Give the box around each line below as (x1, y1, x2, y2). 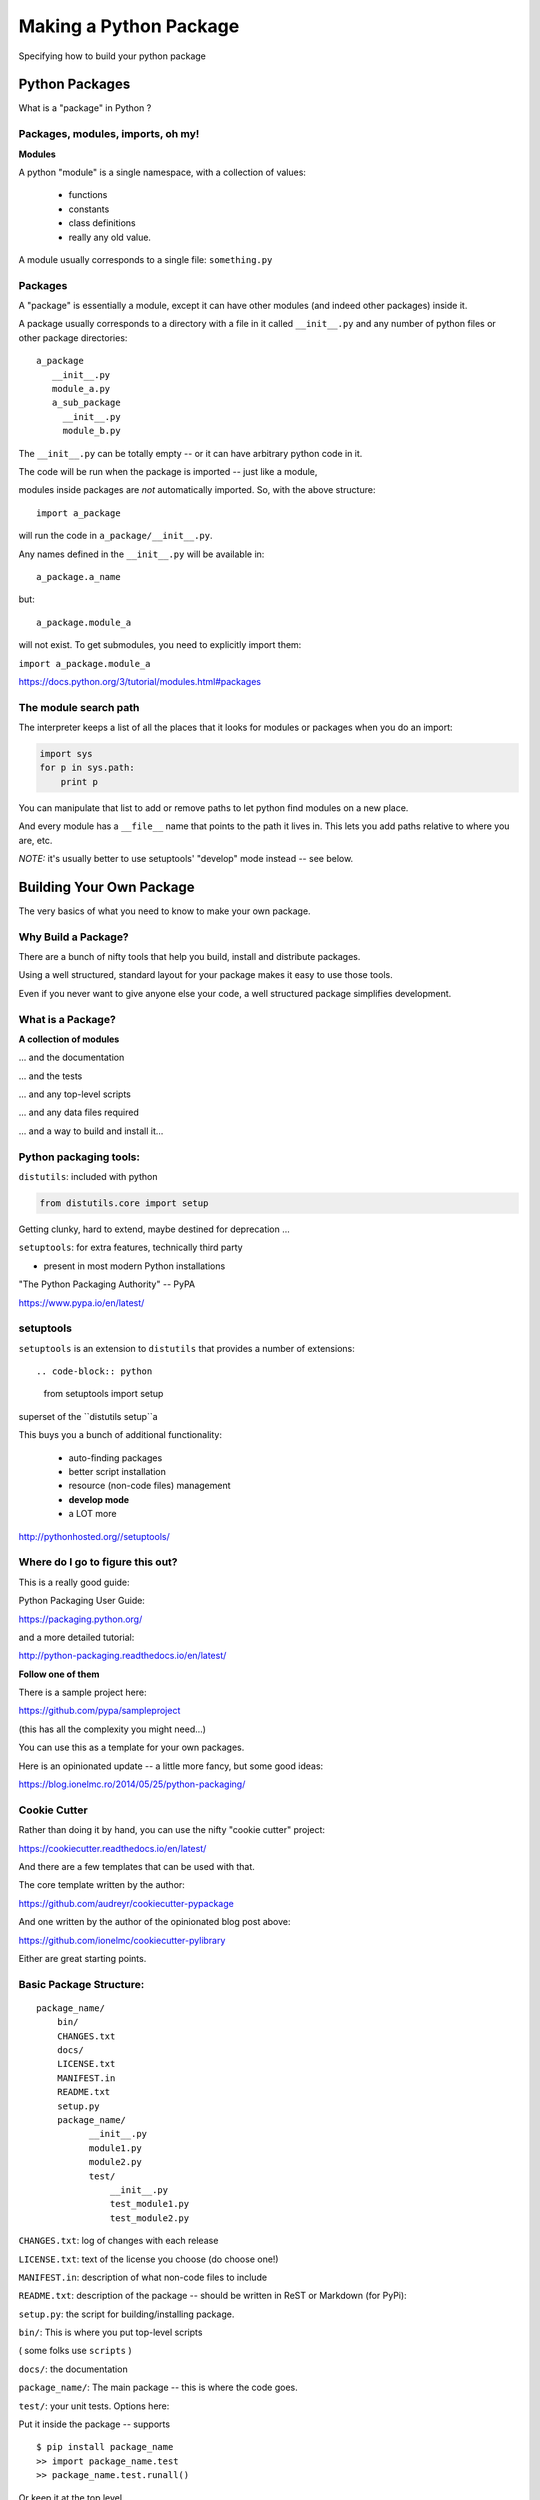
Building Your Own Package (18, 878, 195, 895)
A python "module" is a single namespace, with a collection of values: (18, 166, 307, 178)
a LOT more (68, 1508, 117, 1520)
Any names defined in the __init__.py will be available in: (18, 548, 265, 560)
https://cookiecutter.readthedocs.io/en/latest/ (18, 1842, 207, 1854)
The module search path (18, 700, 140, 714)
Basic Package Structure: (18, 1977, 145, 1991)
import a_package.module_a (18, 658, 151, 669)
